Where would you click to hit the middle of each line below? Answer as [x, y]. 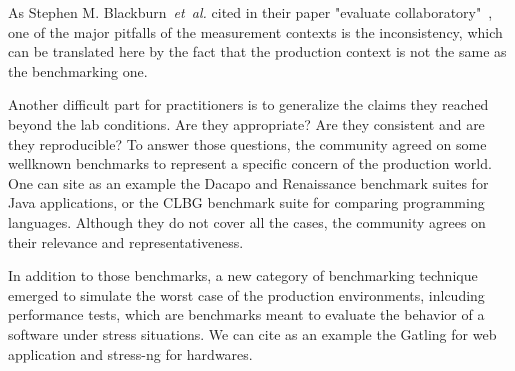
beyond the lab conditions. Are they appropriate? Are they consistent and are [246, 123]
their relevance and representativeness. [126, 241]
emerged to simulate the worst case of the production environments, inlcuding [246, 294]
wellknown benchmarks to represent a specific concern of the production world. [250, 163]
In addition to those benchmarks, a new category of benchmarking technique [243, 275]
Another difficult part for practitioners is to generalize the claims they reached [248, 104]
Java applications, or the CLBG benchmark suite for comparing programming [246, 202]
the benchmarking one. [78, 70]
